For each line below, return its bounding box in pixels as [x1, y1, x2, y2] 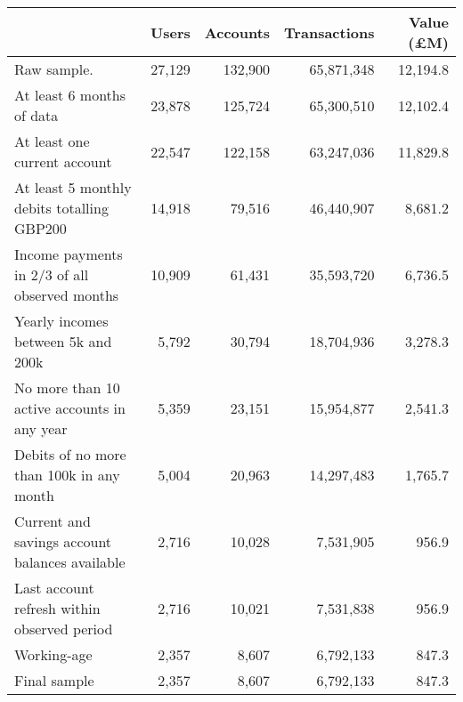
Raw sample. [14, 59, 93, 79]
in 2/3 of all [14, 264, 89, 285]
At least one [14, 131, 90, 151]
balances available [14, 552, 126, 572]
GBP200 [14, 218, 67, 238]
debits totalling [14, 198, 109, 218]
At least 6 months [14, 85, 126, 105]
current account [14, 151, 112, 172]
